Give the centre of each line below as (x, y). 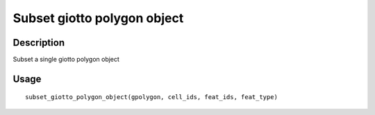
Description (39, 43)
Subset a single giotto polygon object (66, 60)
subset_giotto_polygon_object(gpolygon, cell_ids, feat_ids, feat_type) (151, 97)
